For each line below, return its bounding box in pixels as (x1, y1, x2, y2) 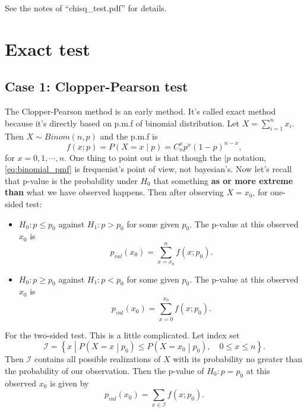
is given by (50, 376, 89, 389)
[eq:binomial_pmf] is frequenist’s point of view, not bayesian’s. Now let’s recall (5, 163, 292, 175)
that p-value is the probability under (5, 174, 138, 186)
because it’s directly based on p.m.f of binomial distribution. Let (5, 116, 239, 129)
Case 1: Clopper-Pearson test (5, 77, 188, 96)
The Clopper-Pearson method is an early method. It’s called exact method (5, 105, 276, 118)
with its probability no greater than (173, 353, 303, 365)
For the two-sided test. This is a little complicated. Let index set (5, 328, 240, 341)
